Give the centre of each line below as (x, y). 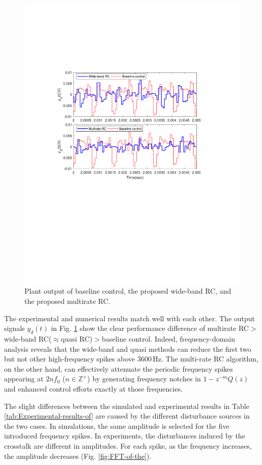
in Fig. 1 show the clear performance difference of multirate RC (150, 328)
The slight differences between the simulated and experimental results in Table (127, 406)
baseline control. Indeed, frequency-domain (169, 339)
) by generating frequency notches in (144, 379)
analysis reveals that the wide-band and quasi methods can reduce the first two (128, 348)
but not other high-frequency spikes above (70, 359)
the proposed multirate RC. (67, 301)
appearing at (24, 379)
